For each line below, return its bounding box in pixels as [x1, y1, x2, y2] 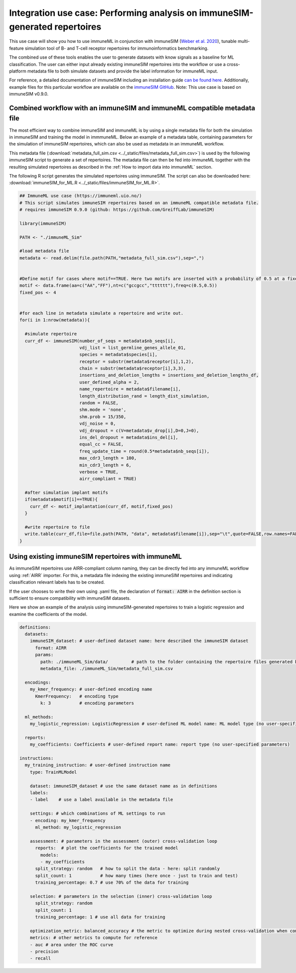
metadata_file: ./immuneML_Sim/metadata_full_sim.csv [40, 666, 173, 671]
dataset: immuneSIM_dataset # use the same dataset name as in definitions [30, 783, 218, 789]
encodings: [25, 680, 51, 685]
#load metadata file [19, 248, 69, 254]
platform [9, 68, 27, 74]
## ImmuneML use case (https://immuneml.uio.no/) [19, 193, 142, 199]
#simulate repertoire [25, 331, 77, 337]
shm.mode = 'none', [79, 407, 127, 413]
